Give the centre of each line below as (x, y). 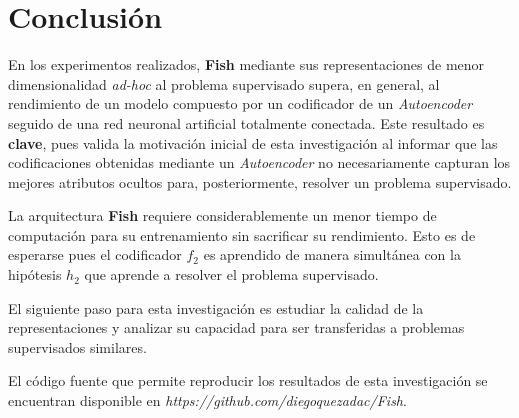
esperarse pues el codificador (95, 254)
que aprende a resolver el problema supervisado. (231, 274)
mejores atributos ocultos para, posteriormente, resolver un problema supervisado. (260, 181)
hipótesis (35, 274)
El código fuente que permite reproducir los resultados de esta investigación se (248, 380)
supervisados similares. (77, 346)
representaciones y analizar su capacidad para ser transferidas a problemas (236, 327)
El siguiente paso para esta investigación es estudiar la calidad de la (216, 307)
